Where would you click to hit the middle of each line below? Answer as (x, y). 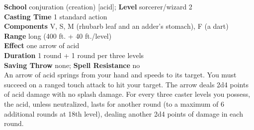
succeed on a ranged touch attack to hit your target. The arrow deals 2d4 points (126, 84)
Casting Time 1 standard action (56, 16)
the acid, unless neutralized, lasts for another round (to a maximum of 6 (114, 103)
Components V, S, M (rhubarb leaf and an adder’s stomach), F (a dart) (116, 26)
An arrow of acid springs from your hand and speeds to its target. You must (120, 75)
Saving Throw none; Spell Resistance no (72, 65)
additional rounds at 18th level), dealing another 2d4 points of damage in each (124, 113)
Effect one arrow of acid (42, 45)
